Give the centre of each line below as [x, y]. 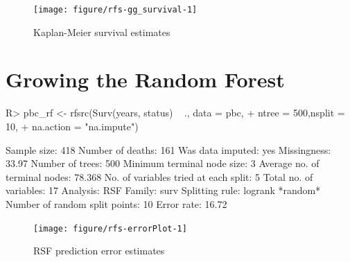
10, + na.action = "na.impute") [72, 126]
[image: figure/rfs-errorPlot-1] [110, 228]
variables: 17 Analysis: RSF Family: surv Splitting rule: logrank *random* [163, 190]
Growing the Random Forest [145, 79]
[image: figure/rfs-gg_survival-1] [115, 10]
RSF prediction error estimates [99, 251]
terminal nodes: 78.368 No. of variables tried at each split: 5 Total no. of [159, 176]
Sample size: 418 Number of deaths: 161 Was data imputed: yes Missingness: [168, 149]
